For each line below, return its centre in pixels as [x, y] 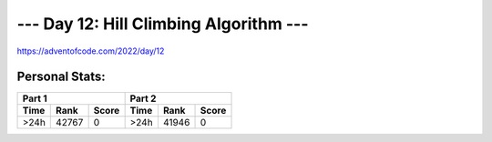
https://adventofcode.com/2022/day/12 [91, 51]
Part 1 [35, 98]
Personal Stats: [61, 77]
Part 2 [143, 98]
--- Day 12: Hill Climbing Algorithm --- [163, 24]
